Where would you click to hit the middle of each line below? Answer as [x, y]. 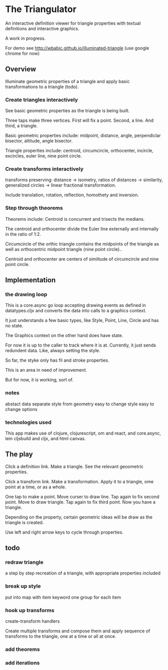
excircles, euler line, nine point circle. [44, 156]
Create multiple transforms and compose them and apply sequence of [78, 631]
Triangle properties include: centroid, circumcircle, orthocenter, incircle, [79, 151]
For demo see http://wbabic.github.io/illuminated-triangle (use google [77, 48]
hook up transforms [30, 610]
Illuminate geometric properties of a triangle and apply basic [67, 81]
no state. [14, 326]
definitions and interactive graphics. [42, 28]
